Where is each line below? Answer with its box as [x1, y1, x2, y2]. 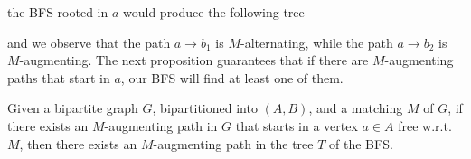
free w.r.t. [398, 116, 452, 135]
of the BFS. [329, 134, 393, 153]
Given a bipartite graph [7, 98, 138, 117]
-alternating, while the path [240, 33, 393, 51]
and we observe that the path [7, 33, 171, 51]
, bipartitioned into [152, 98, 258, 117]
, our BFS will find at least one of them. [120, 68, 344, 87]
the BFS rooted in [7, 3, 108, 21]
